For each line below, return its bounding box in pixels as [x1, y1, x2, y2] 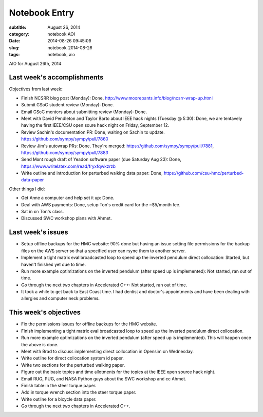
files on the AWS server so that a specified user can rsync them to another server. [21, 248, 186, 254]
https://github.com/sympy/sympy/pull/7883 [21, 149, 109, 156]
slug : [9, 44, 19, 51]
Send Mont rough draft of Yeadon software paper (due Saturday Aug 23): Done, [21, 157, 182, 162]
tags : [9, 52, 20, 58]
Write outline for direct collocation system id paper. [21, 355, 124, 361]
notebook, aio [47, 52, 75, 58]
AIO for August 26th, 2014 [9, 60, 62, 66]
